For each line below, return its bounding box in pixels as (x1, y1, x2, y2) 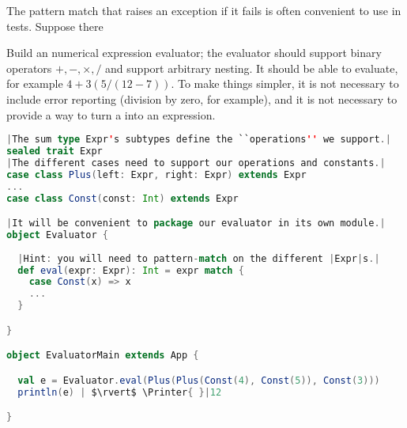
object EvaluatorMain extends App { (6, 350, 199, 362)
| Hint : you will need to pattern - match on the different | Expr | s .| (17, 252, 380, 264)
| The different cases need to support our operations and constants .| (6, 157, 386, 169)
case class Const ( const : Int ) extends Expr (6, 192, 239, 204)
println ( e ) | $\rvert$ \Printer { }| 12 (17, 386, 222, 398)
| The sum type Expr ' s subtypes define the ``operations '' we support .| (6, 134, 391, 146)
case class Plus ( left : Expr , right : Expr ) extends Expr (6, 169, 307, 180)
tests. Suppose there (6, 17, 104, 34)
